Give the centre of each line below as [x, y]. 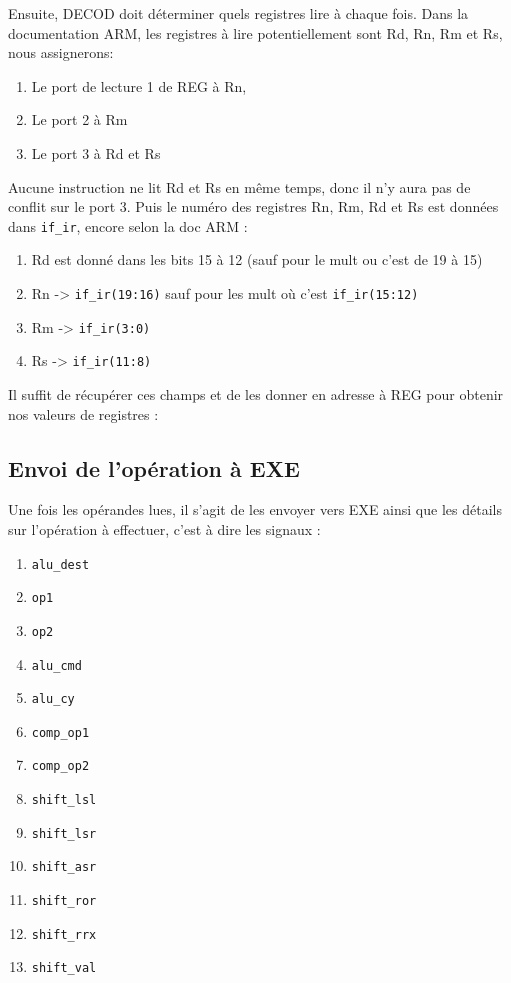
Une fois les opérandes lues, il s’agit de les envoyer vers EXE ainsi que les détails [255, 509]
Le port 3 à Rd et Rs [96, 152]
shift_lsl [64, 800]
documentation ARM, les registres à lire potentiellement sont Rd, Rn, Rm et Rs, [255, 32]
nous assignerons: [61, 52]
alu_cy [53, 699]
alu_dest [60, 564]
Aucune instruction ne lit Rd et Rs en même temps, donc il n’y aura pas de [239, 186]
